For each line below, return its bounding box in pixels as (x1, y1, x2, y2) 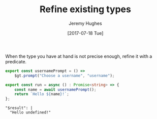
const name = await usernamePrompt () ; (14, 87, 97, 92)
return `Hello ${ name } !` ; (14, 92, 70, 97)
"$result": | (5, 105, 33, 111)
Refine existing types (40, 4, 131, 15)
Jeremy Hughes (68, 20, 103, 26)
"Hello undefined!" (10, 110, 51, 115)
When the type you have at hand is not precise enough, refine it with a (5, 53, 152, 59)
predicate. (5, 58, 27, 64)
